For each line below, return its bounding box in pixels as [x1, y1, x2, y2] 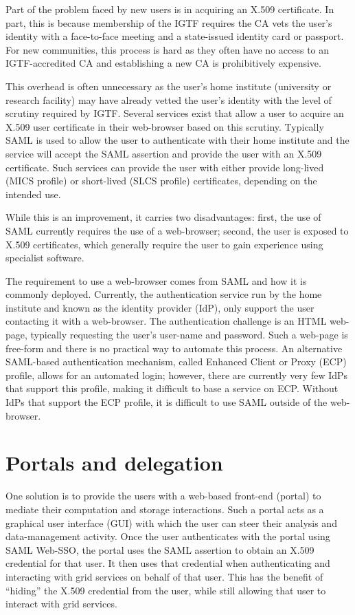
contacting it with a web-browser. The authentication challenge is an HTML [5, 314, 327, 328]
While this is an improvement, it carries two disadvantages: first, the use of [5, 210, 321, 224]
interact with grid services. [5, 596, 117, 611]
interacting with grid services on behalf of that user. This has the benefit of [5, 569, 323, 583]
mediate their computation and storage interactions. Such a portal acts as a [5, 501, 324, 516]
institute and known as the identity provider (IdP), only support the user [5, 300, 314, 314]
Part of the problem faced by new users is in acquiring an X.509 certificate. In [5, 2, 334, 16]
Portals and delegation [5, 449, 223, 477]
